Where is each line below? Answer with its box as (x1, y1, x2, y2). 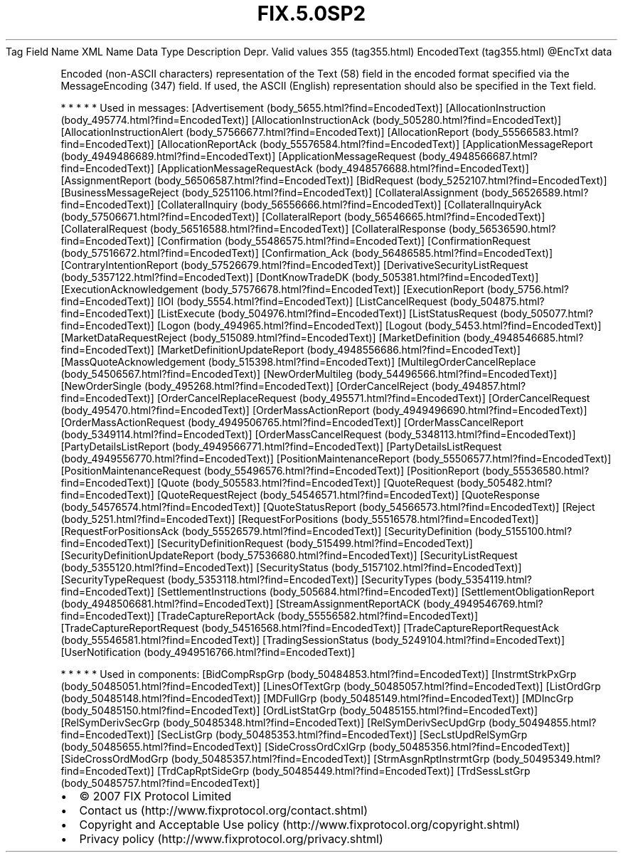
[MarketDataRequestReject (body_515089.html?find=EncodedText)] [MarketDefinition (60, 331, 460, 344)
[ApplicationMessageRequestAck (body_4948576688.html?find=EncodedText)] (156, 161, 529, 174)
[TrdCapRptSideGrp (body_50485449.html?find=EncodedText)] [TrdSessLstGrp (156, 764, 531, 777)
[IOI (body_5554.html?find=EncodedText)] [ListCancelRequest (156, 295, 447, 307)
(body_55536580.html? (481, 464, 590, 477)
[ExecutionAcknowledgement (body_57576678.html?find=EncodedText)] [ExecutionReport (60, 282, 484, 295)
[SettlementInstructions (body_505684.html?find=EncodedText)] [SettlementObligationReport (156, 585, 595, 598)
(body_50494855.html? (488, 716, 597, 729)
